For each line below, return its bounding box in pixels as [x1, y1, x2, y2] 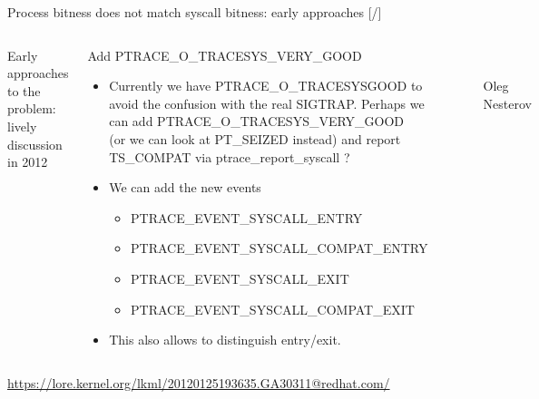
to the [7, 81, 41, 100]
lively [7, 116, 37, 135]
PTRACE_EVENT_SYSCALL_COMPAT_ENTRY [131, 238, 428, 258]
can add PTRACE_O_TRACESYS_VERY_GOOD [109, 112, 405, 131]
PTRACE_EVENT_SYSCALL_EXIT [131, 268, 349, 287]
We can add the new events [109, 178, 261, 197]
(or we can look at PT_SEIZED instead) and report [109, 129, 401, 148]
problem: [7, 99, 56, 118]
